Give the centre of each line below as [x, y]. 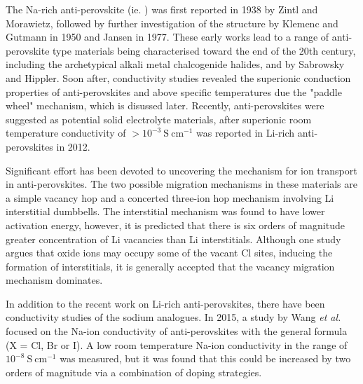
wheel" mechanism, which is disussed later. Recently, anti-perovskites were [165, 105]
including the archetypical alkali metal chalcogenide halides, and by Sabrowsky [175, 64]
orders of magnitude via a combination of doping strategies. [134, 372]
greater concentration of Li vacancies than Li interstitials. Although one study [173, 239]
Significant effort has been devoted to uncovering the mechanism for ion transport [181, 170]
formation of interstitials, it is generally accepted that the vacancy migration [170, 266]
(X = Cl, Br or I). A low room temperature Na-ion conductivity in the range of [177, 344]
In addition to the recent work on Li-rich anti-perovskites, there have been [165, 303]
